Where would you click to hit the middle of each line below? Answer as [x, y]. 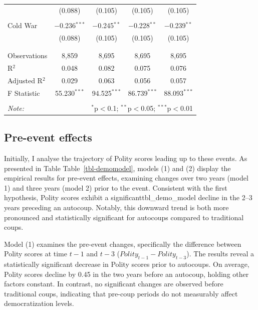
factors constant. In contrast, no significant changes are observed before [114, 284]
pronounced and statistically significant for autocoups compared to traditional [124, 217]
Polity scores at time [36, 254]
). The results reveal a [220, 254]
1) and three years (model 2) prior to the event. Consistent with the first [116, 187]
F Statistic [24, 93]
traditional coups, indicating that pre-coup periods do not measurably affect [121, 293]
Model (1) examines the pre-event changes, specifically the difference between [123, 244]
